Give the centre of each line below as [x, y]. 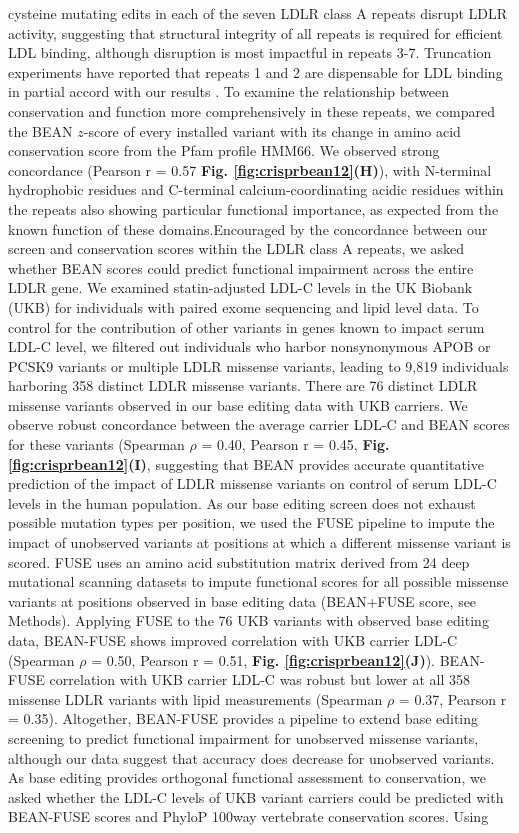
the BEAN [40, 130]
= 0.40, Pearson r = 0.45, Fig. [295, 444]
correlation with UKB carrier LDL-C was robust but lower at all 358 [260, 679]
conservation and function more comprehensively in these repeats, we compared [251, 110]
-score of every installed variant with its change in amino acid [272, 130]
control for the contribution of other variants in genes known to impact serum [246, 326]
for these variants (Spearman [96, 444]
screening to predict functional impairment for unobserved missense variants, [243, 737]
